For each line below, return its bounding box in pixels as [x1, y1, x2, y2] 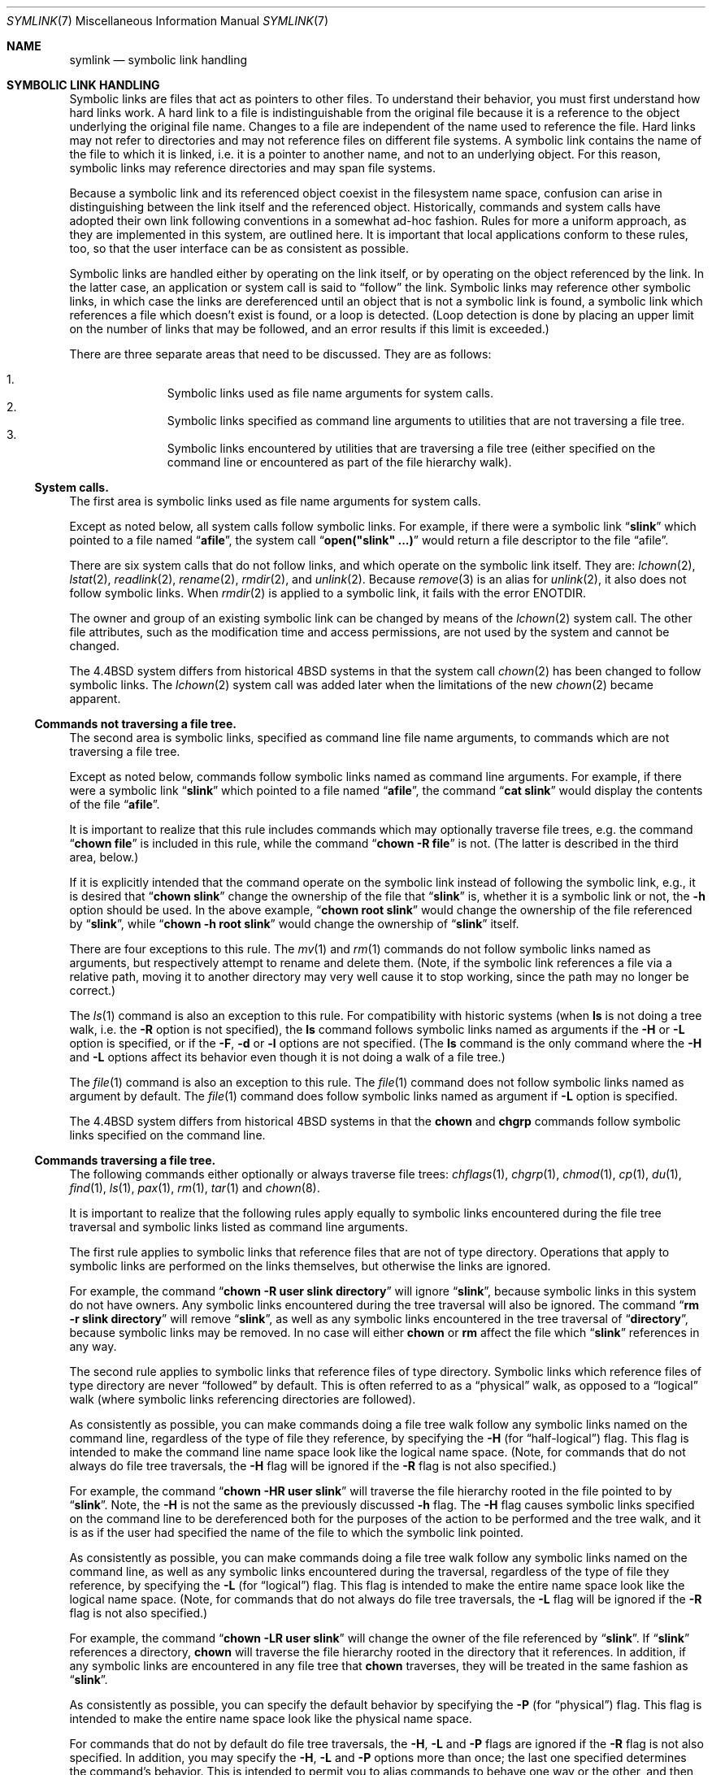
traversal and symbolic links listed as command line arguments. [69, 1220, 408, 1234]
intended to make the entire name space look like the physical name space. [69, 1712, 472, 1725]
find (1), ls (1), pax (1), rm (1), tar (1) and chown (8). [69, 1181, 320, 1195]
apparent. [69, 692, 121, 705]
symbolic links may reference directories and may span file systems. [69, 161, 436, 175]
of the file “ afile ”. [69, 797, 160, 811]
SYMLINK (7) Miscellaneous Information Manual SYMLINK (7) [7, 14, 329, 28]
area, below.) [69, 850, 139, 864]
